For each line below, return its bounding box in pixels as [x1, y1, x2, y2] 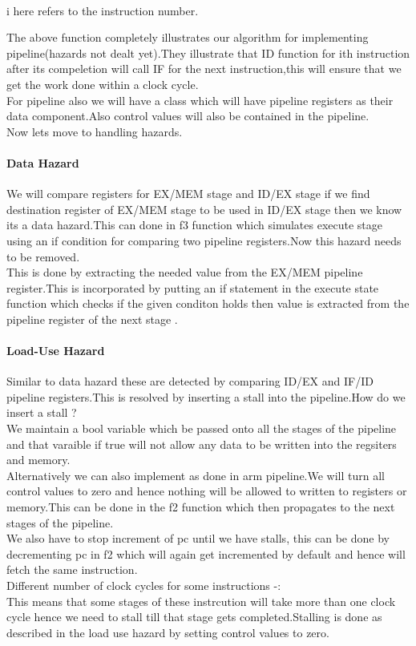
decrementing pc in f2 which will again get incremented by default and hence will [6, 545, 406, 562]
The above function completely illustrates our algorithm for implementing [6, 29, 369, 46]
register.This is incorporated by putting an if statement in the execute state [6, 279, 379, 296]
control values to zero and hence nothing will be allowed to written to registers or [6, 482, 407, 499]
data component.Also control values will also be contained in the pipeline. [6, 107, 370, 124]
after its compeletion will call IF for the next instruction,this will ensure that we [6, 60, 402, 77]
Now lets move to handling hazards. [6, 123, 183, 139]
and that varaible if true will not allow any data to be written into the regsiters [6, 435, 397, 452]
